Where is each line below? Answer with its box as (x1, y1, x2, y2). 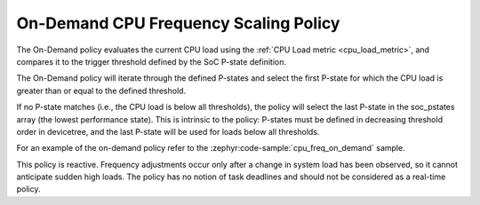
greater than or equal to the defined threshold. (16, 85, 187, 96)
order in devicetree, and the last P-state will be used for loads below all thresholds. (16, 126, 320, 137)
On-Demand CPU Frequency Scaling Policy (16, 13, 340, 33)
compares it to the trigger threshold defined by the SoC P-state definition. (16, 56, 287, 67)
